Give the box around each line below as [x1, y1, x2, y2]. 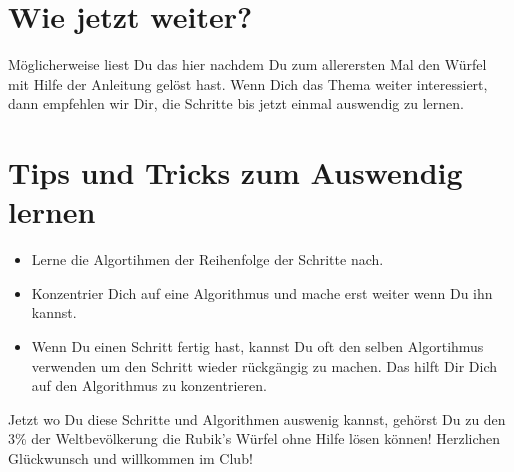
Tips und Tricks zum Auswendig [8, 152, 463, 193]
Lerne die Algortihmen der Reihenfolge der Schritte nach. [31, 249, 384, 270]
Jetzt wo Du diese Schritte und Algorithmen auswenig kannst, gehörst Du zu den [8, 408, 506, 429]
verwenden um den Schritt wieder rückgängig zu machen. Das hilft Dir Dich [31, 355, 497, 376]
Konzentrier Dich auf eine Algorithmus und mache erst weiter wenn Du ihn [31, 282, 493, 303]
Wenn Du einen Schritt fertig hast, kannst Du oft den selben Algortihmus [31, 336, 484, 356]
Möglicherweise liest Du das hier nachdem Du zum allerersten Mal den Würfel [8, 54, 487, 75]
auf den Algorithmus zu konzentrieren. [31, 375, 267, 396]
